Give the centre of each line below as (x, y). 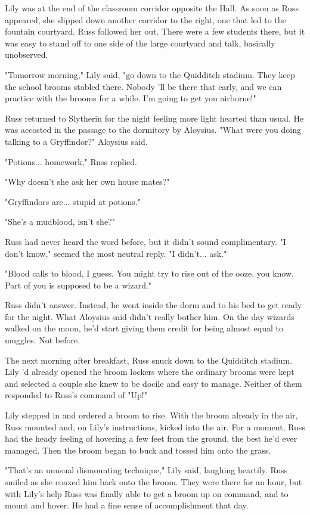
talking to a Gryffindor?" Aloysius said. (76, 141)
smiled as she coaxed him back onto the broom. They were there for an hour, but (154, 482)
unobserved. (27, 55)
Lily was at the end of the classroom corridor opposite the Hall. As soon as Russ (152, 8)
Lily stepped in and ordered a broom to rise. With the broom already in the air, (151, 415)
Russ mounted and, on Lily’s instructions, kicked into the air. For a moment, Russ (155, 426)
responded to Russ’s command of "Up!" (76, 395)
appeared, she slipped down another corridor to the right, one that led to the (145, 19)
